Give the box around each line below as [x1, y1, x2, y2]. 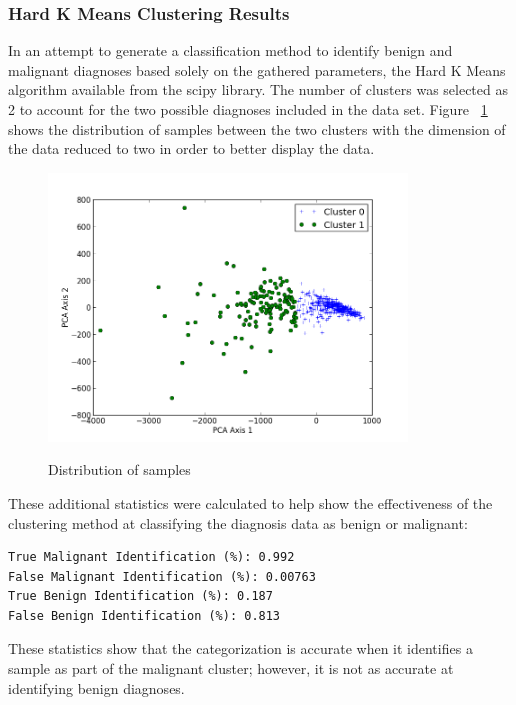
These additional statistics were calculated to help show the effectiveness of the [8, 492, 493, 513]
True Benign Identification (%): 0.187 [8, 589, 273, 604]
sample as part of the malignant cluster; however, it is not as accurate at [8, 658, 454, 679]
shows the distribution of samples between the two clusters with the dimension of [8, 118, 506, 139]
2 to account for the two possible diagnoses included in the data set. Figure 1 [8, 99, 488, 119]
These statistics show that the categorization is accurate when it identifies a [8, 638, 473, 659]
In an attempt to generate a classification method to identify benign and [8, 40, 453, 61]
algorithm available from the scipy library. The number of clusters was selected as [8, 79, 508, 100]
